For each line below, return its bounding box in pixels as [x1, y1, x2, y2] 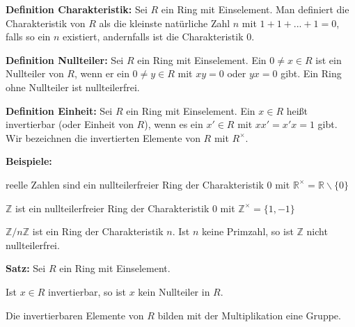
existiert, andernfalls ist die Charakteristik [63, 29, 244, 44]
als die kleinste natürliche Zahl [99, 15, 230, 30]
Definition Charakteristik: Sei [6, 2, 148, 16]
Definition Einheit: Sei [6, 103, 113, 118]
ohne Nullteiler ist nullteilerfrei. [6, 79, 140, 94]
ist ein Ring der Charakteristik [32, 224, 164, 239]
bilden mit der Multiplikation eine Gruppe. [157, 308, 341, 322]
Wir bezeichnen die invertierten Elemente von [6, 130, 200, 145]
